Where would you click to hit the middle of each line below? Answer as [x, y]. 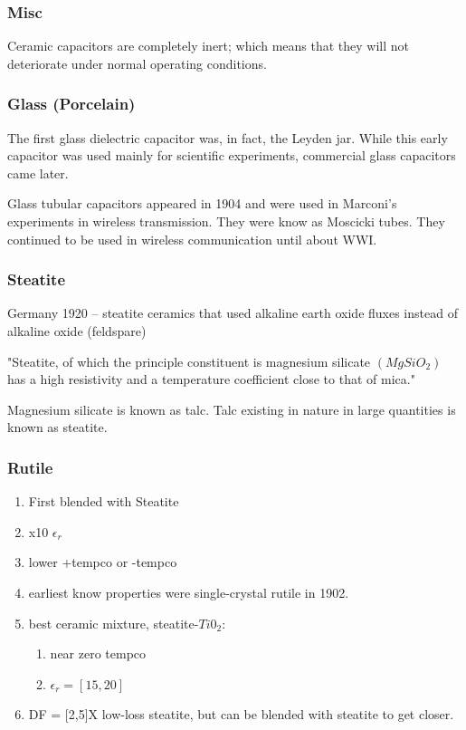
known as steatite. [57, 427]
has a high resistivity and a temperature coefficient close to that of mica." [211, 379]
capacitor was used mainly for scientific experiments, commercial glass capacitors [232, 155]
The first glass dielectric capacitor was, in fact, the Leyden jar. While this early [228, 137]
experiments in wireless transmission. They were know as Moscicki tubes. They [226, 221]
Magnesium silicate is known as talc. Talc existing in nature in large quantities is [232, 409]
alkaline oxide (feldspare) [77, 331]
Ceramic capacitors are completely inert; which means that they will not [208, 46]
